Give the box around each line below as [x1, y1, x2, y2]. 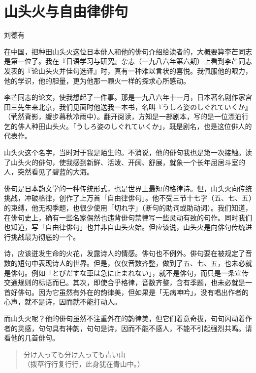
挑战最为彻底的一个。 [10, 231, 80, 242]
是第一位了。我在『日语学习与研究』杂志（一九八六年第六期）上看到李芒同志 [4, 56, 252, 66]
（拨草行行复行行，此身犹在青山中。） [23, 359, 144, 369]
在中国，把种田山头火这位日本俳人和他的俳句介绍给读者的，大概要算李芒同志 [4, 46, 252, 56]
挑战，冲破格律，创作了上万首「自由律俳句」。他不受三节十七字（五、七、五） [4, 193, 252, 203]
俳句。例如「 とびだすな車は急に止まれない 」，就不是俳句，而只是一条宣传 [10, 267, 249, 278]
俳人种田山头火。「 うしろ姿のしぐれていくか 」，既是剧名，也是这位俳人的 [17, 121, 252, 131]
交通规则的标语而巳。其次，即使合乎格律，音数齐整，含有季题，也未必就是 [4, 277, 245, 288]
